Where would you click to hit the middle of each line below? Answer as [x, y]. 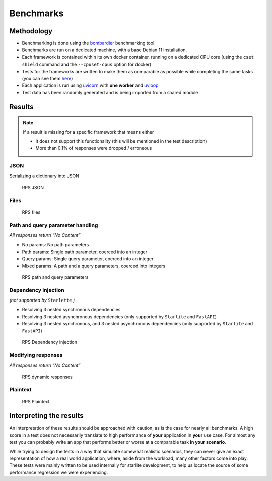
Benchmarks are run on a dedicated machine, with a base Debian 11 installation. [105, 50]
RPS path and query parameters [55, 277]
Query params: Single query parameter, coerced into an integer [88, 259]
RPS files [31, 212]
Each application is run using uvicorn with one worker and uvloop [90, 85]
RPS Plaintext [36, 401]
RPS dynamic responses [47, 377]
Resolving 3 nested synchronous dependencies [71, 310]
